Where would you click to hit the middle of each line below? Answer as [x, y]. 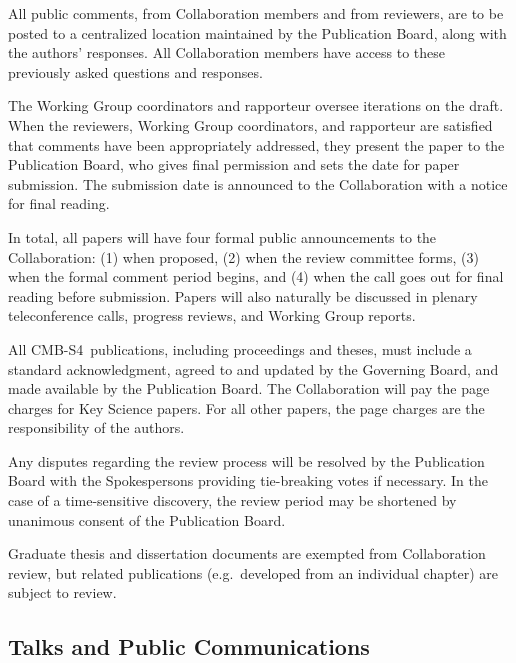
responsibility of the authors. [96, 427]
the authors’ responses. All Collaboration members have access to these [227, 52]
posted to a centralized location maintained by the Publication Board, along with [257, 32]
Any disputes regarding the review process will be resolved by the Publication [246, 460]
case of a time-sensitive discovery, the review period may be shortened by [232, 500]
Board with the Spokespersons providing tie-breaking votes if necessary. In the [248, 480]
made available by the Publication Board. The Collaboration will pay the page [249, 388]
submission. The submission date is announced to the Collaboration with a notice [258, 183]
